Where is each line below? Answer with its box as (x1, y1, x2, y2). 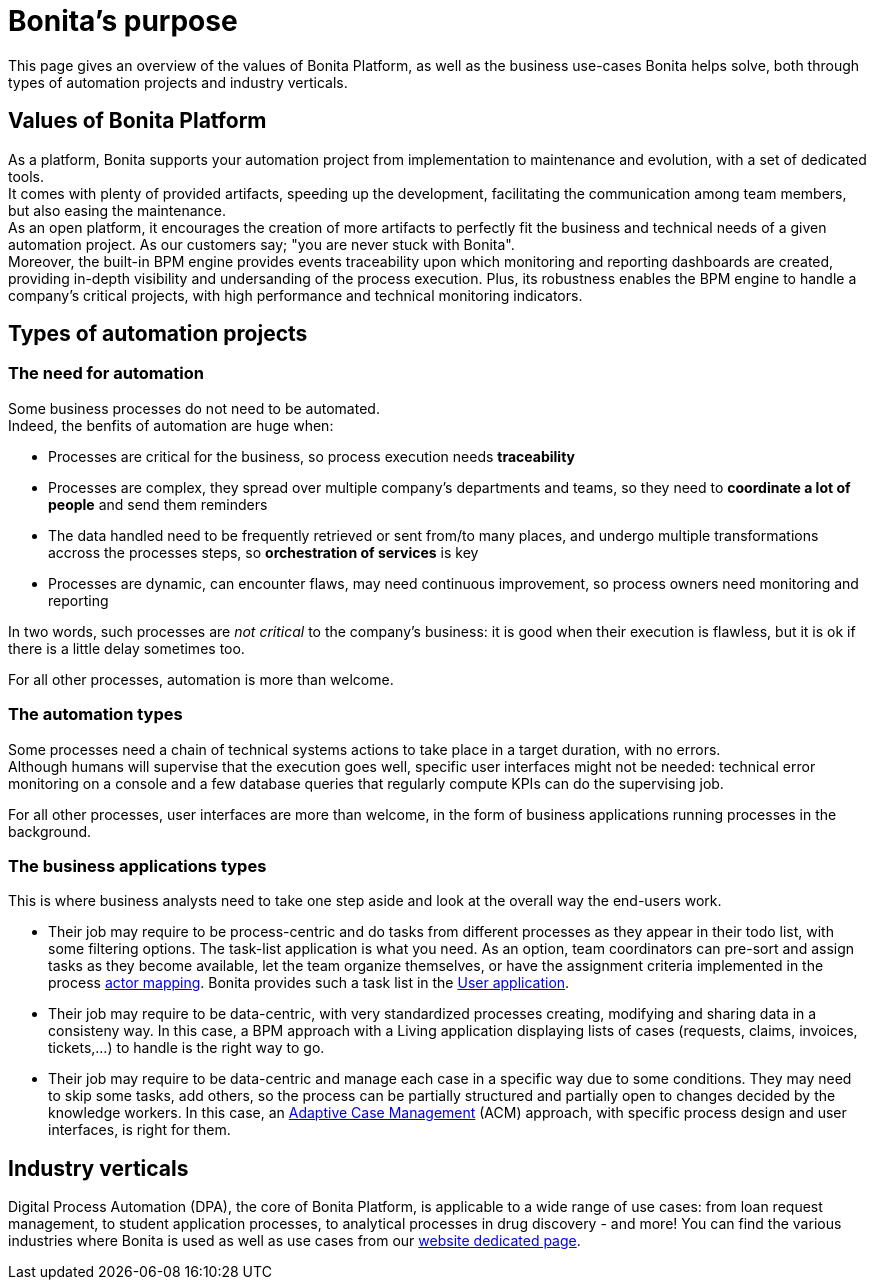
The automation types (8, 704, 183, 725)
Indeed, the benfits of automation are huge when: (8, 416, 334, 434)
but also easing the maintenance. (8, 201, 227, 219)
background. (8, 822, 92, 840)
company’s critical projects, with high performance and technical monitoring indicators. (8, 286, 583, 304)
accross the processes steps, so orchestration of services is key (48, 543, 479, 561)
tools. (8, 167, 45, 185)
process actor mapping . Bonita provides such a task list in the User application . (48, 974, 570, 992)
